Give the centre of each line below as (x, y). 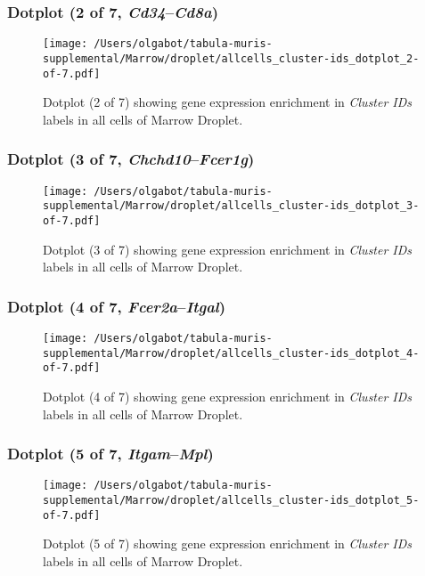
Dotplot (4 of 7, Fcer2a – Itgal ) (117, 306)
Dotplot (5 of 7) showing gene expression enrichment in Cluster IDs (228, 544)
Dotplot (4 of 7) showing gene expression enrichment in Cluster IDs (228, 396)
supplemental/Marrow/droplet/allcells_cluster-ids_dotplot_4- (231, 353)
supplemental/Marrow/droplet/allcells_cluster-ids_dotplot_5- (231, 500)
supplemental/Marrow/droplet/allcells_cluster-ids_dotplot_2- (231, 58)
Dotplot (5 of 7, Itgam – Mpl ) (110, 454)
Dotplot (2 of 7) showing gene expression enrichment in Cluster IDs (228, 102)
